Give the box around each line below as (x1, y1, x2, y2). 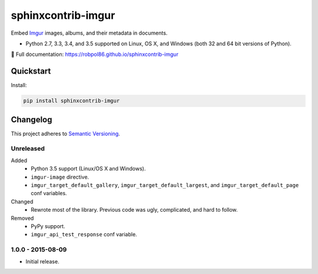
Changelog (11, 115, 52, 125)
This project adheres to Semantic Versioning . (11, 130, 120, 137)
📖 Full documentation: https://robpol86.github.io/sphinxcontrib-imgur (11, 51, 179, 58)
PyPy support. (31, 222, 65, 229)
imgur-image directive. (31, 173, 90, 181)
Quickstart (11, 66, 51, 76)
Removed (11, 215, 34, 222)
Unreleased (11, 145, 45, 153)
